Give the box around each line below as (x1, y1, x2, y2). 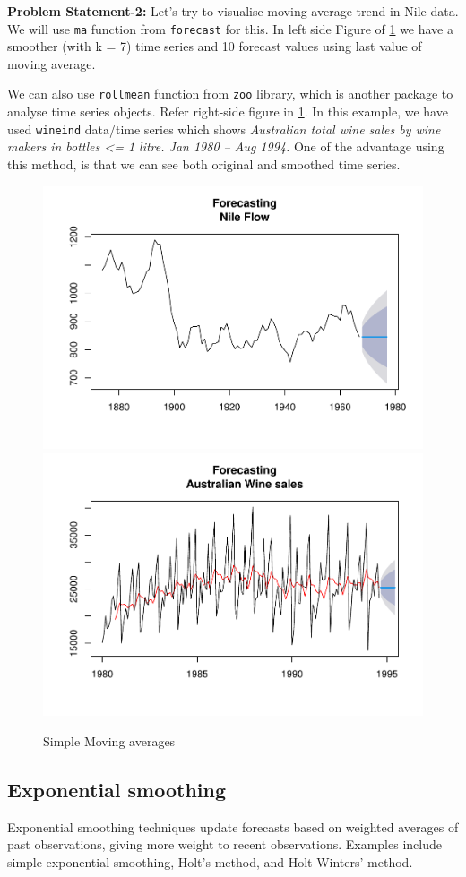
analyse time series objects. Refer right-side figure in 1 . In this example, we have (7, 102, 448, 121)
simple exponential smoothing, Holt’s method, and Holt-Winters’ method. (7, 852, 413, 871)
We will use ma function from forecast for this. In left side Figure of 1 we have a (7, 19, 453, 38)
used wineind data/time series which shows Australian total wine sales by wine (7, 119, 441, 138)
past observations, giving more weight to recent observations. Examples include (7, 835, 442, 854)
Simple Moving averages (43, 731, 176, 750)
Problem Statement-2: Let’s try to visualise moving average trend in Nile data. (7, 2, 459, 20)
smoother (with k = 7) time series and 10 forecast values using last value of (7, 37, 422, 56)
